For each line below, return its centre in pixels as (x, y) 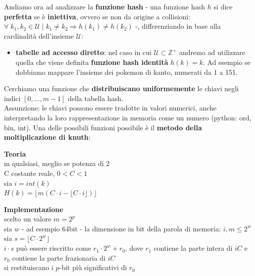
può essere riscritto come (53, 248)
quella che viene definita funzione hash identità (92, 62)
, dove (134, 248)
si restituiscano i (29, 267)
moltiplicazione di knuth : (47, 137)
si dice (223, 6)
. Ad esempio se (227, 62)
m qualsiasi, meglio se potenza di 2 (57, 163)
